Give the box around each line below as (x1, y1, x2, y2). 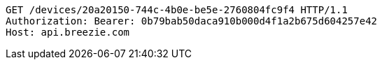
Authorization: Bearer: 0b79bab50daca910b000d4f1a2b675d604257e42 (6, 15, 378, 27)
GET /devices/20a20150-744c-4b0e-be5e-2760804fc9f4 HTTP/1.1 (6, 4, 348, 15)
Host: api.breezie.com (6, 27, 130, 38)
